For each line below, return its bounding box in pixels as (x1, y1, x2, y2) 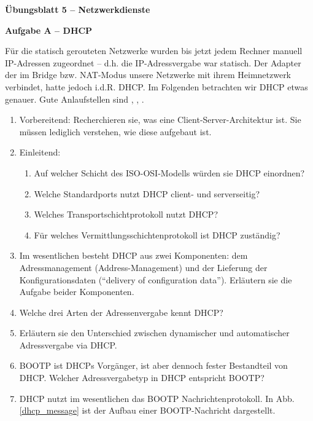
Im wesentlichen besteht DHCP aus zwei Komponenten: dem (19, 249, 248, 262)
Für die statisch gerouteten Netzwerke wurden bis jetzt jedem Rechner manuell (5, 44, 303, 57)
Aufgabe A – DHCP (5, 23, 93, 36)
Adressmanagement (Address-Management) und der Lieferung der (19, 261, 268, 273)
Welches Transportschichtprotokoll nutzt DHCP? (34, 208, 218, 221)
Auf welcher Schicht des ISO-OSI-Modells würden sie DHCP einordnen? (34, 166, 305, 179)
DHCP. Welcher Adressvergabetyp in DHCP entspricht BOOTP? (19, 371, 265, 384)
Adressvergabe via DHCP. (19, 338, 117, 351)
